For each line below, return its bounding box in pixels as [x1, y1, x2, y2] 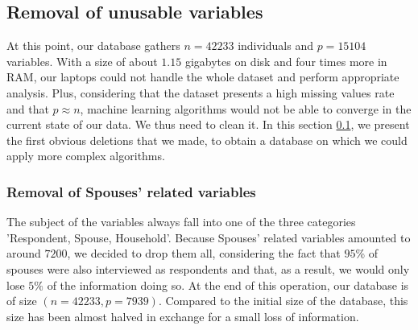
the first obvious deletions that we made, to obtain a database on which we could [6, 131, 408, 148]
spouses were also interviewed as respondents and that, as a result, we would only [6, 260, 410, 277]
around [6, 245, 41, 262]
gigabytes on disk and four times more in [184, 52, 387, 69]
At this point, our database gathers [6, 37, 180, 54]
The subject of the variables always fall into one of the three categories [6, 213, 356, 230]
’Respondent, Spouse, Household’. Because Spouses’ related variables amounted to [6, 229, 411, 245]
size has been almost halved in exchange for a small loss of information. [6, 307, 359, 324]
